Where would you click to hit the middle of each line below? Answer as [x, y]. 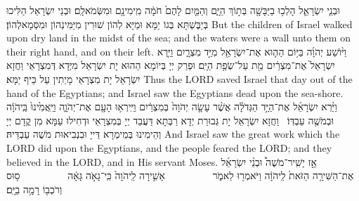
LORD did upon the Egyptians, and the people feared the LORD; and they [169, 147]
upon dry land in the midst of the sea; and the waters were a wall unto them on [178, 38]
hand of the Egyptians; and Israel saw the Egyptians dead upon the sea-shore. [175, 92]
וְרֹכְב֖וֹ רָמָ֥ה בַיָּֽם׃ [34, 189]
